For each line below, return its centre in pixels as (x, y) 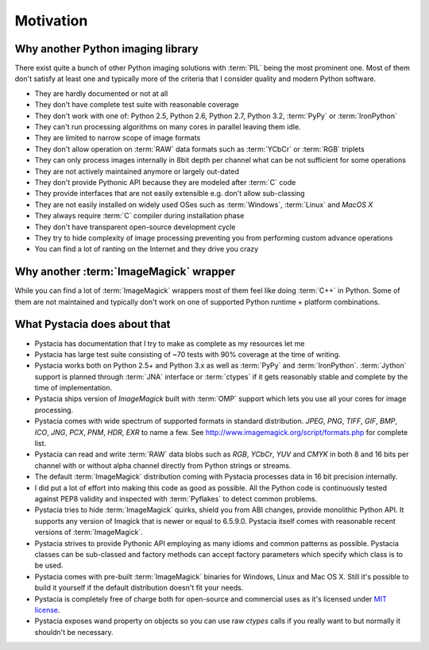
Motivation (51, 21)
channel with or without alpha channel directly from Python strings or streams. (163, 465)
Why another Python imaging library (106, 49)
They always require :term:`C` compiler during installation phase (139, 216)
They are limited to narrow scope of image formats (118, 138)
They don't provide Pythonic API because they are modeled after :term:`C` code (165, 182)
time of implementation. (73, 388)
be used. (49, 565)
